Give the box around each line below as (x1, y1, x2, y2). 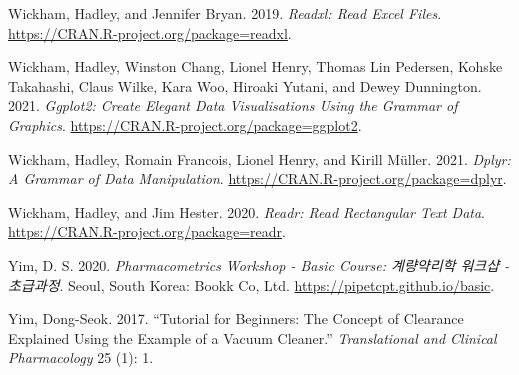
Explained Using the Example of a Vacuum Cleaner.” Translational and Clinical (8, 327, 497, 348)
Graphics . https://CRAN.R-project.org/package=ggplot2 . (8, 114, 362, 135)
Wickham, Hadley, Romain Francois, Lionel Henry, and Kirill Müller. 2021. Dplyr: (8, 148, 511, 169)
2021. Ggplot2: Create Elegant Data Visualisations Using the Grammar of (8, 95, 458, 116)
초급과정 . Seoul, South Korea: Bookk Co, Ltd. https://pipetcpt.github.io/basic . (8, 274, 495, 295)
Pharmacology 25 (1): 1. (8, 347, 154, 368)
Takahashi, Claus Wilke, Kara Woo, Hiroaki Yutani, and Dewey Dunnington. (8, 75, 482, 96)
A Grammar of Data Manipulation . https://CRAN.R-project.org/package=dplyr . (8, 168, 507, 189)
